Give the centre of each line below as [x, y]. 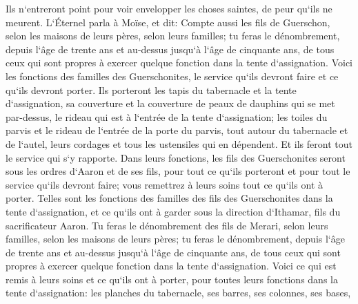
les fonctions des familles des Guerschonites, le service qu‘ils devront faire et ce [172, 76]
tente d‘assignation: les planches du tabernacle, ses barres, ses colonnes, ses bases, [178, 293]
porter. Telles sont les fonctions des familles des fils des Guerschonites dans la [169, 198]
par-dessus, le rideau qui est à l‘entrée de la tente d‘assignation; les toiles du [167, 116]
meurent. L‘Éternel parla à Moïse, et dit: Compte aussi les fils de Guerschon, [168, 22]
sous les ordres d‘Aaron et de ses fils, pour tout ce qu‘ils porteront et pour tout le [178, 171]
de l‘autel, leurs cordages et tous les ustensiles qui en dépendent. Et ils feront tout [179, 143]
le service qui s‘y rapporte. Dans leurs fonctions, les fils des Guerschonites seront [176, 157]
